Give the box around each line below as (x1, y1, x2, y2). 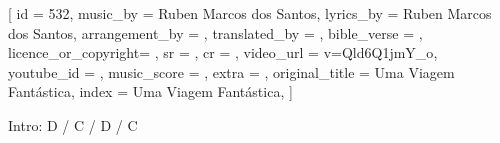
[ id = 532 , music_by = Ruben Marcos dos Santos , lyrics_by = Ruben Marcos (8, 3, 492, 23)
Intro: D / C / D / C (8, 114, 138, 135)
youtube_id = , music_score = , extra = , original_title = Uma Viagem (8, 61, 455, 82)
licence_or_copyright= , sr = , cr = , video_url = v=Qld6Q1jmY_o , (8, 42, 438, 63)
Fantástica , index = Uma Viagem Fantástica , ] (8, 81, 293, 102)
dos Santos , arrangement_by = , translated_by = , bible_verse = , (8, 22, 423, 43)
